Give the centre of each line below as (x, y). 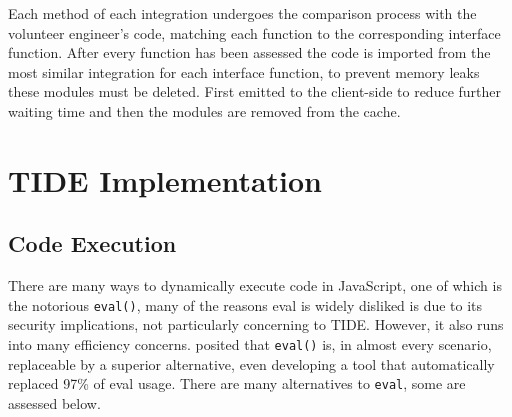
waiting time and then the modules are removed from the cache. (204, 110)
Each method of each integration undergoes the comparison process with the (242, 13)
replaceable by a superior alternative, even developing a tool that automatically (251, 363)
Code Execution (92, 243)
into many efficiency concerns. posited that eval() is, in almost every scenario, (250, 343)
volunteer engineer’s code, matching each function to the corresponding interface (254, 32)
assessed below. (54, 402)
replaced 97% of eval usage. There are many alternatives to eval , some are (237, 383)
